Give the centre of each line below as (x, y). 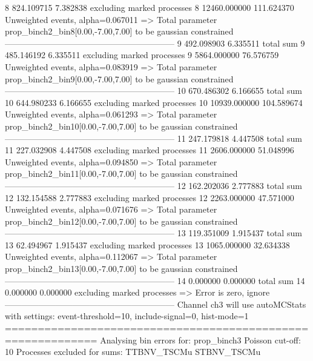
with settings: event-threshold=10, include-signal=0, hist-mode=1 (127, 316)
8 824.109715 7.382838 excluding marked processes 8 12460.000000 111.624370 (150, 7)
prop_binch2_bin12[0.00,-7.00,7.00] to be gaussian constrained (121, 221)
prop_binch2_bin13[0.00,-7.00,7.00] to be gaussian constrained (121, 269)
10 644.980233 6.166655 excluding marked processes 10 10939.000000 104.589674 (154, 102)
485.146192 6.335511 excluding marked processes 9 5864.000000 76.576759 (142, 55)
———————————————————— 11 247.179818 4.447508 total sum (153, 138)
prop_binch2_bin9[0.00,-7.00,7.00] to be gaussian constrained (119, 78)
